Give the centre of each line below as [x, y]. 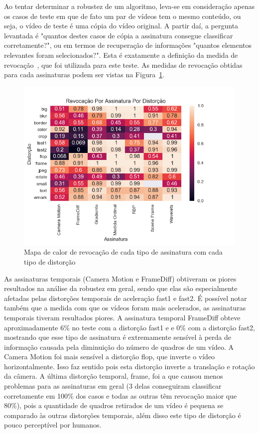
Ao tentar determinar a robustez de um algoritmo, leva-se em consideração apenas [129, 6]
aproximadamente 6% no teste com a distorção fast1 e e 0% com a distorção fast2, [130, 327]
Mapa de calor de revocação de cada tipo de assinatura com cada [123, 252]
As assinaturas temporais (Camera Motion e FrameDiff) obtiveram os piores [120, 278]
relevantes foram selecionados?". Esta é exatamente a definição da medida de [121, 55]
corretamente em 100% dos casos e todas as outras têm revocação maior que [121, 395]
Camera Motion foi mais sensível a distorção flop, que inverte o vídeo [110, 357]
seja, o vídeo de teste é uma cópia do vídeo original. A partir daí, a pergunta [121, 26]
